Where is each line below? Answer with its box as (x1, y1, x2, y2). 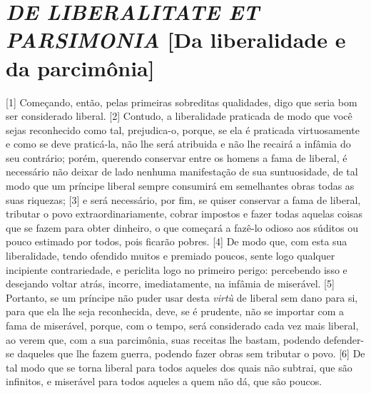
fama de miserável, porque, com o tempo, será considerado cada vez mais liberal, (6, 318, 359, 332)
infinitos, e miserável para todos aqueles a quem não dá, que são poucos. (6, 374, 322, 389)
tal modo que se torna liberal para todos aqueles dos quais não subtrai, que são (6, 359, 352, 374)
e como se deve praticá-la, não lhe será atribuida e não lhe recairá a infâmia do (6, 136, 351, 151)
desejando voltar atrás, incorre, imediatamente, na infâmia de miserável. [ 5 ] (6, 276, 335, 291)
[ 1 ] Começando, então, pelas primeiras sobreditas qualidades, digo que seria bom (6, 94, 357, 109)
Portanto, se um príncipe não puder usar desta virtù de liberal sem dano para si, (6, 290, 358, 305)
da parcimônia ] (6, 53, 155, 82)
